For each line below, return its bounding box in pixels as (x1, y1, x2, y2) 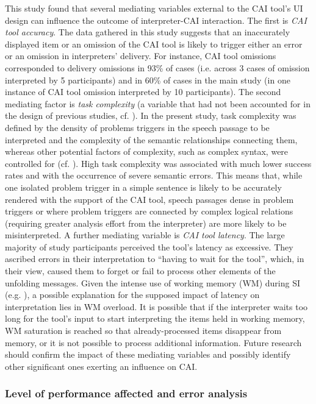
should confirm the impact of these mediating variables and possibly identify (5, 348, 291, 361)
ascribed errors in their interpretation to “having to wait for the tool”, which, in (5, 252, 304, 265)
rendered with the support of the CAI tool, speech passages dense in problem (5, 193, 294, 205)
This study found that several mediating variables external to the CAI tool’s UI (5, 2, 303, 14)
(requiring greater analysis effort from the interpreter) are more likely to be (5, 216, 287, 229)
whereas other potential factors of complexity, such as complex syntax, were (5, 145, 289, 158)
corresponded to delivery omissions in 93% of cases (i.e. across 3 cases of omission (5, 61, 310, 74)
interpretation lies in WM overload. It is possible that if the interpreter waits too (5, 300, 308, 313)
